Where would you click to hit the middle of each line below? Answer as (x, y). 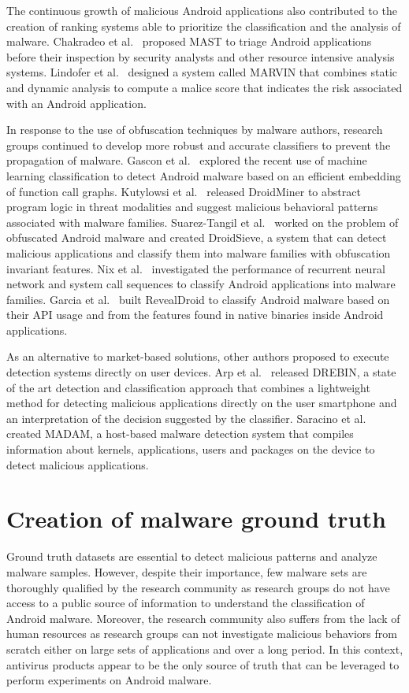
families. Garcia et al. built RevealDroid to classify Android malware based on (198, 299)
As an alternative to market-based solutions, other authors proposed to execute (198, 356)
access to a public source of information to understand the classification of (186, 603)
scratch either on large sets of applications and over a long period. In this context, (205, 649)
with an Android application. (76, 103)
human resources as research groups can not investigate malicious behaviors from (202, 634)
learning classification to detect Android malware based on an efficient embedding (204, 175)
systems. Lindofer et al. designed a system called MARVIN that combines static (202, 72)
